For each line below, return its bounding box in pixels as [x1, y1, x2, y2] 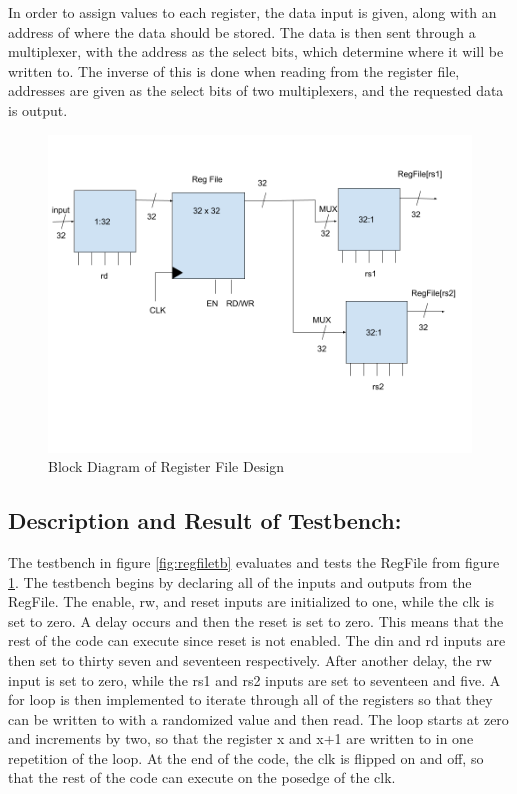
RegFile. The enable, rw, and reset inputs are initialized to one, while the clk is [8, 591, 495, 612]
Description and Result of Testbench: [8, 505, 402, 536]
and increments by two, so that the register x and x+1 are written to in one [8, 728, 474, 749]
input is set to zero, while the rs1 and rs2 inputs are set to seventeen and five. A [8, 669, 501, 690]
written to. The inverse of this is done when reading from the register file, [8, 60, 460, 81]
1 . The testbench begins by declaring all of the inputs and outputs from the [8, 571, 472, 592]
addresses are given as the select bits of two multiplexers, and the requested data [8, 80, 504, 101]
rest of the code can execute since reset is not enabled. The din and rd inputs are [8, 630, 506, 651]
